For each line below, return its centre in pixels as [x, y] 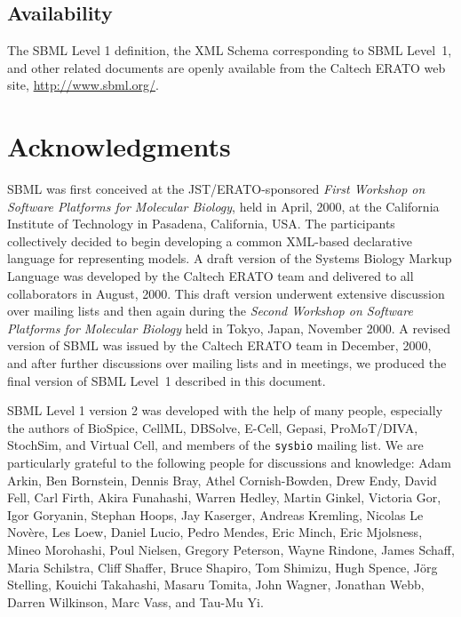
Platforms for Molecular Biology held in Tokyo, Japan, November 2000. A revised [229, 328]
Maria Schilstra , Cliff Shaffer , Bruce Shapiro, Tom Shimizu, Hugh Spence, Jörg [223, 567]
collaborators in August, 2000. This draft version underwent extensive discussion [226, 293]
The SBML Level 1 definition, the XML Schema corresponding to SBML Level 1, [230, 50]
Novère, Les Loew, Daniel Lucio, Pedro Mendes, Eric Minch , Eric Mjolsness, [215, 532]
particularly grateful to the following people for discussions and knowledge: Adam [229, 463]
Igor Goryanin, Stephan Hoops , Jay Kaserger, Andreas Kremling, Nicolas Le [215, 514]
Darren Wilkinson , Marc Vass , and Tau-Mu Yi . [135, 601]
